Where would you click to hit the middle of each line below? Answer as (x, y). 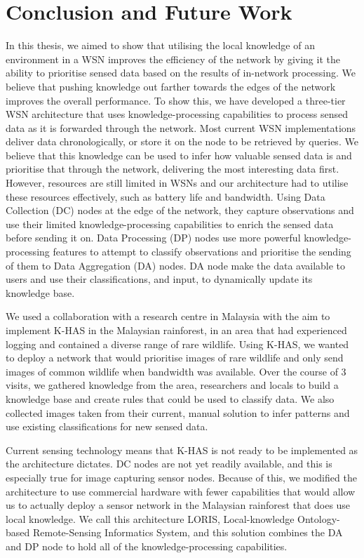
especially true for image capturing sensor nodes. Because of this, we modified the (181, 477)
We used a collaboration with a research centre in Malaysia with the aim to (168, 316)
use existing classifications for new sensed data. (107, 426)
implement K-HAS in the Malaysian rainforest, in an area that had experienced (176, 330)
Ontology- (319, 518)
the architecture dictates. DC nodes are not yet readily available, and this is (169, 464)
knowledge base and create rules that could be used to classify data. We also (170, 398)
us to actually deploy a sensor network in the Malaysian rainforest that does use (178, 505)
